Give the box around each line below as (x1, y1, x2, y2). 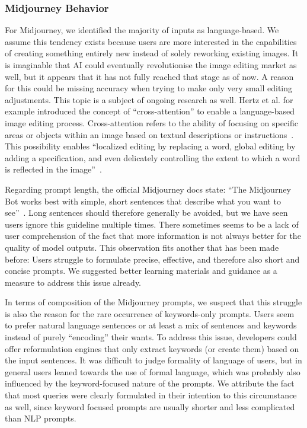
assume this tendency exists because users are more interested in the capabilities (5, 35, 297, 47)
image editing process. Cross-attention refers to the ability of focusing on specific (5, 116, 298, 129)
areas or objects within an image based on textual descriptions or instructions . (5, 128, 294, 140)
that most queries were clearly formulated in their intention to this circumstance (5, 389, 297, 401)
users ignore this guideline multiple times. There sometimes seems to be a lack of (5, 218, 299, 230)
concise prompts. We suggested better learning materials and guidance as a (5, 264, 277, 277)
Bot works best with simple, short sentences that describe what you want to (5, 194, 281, 207)
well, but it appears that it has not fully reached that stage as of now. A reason (5, 70, 294, 82)
